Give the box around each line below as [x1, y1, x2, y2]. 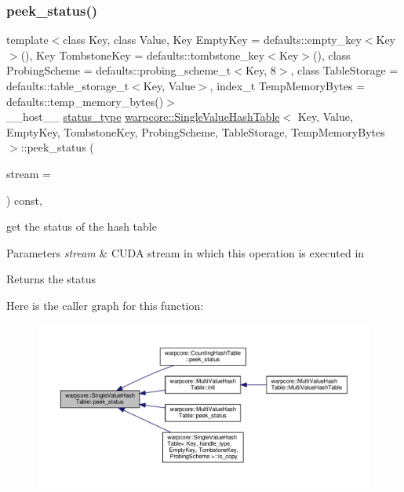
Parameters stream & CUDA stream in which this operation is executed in [6, 244, 365, 261]
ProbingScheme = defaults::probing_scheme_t [6, 62, 231, 78]
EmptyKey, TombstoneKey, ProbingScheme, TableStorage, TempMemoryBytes [6, 123, 385, 140]
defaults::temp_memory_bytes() [6, 93, 164, 109]
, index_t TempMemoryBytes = [209, 78, 366, 93]
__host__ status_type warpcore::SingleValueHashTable [6, 108, 280, 125]
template [6, 31, 49, 48]
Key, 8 [245, 62, 276, 78]
